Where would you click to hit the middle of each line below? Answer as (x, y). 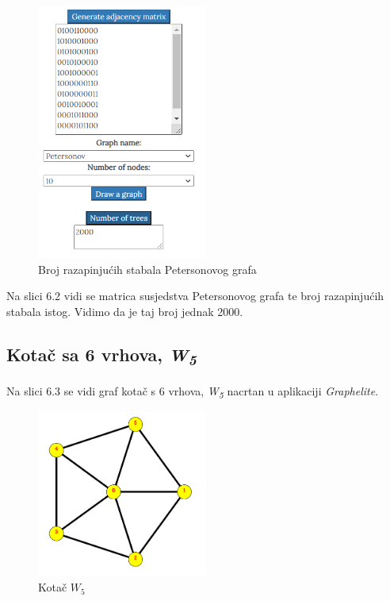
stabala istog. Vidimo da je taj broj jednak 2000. (125, 311)
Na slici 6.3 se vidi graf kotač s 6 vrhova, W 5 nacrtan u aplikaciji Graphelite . (193, 391)
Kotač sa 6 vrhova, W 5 (101, 356)
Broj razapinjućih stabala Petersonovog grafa (147, 269)
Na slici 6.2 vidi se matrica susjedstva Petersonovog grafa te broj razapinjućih (195, 296)
